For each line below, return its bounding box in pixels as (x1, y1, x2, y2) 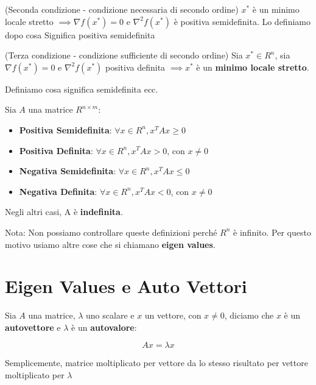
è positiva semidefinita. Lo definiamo (174, 15, 311, 27)
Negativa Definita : (19, 185, 97, 197)
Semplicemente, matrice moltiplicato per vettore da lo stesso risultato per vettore (5, 356, 308, 369)
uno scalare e (86, 309, 135, 322)
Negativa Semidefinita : (19, 164, 116, 177)
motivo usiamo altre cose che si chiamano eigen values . (5, 238, 216, 250)
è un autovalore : (71, 320, 137, 333)
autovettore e (5, 320, 61, 333)
